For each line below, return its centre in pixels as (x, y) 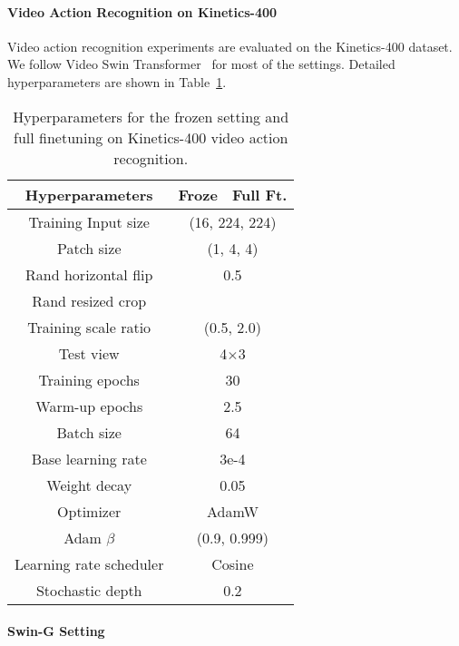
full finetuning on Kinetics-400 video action (151, 137)
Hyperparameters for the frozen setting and (151, 116)
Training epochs (89, 379)
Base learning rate (89, 458)
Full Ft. (259, 194)
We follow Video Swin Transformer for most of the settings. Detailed (201, 64)
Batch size (89, 432)
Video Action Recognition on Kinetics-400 (142, 11)
